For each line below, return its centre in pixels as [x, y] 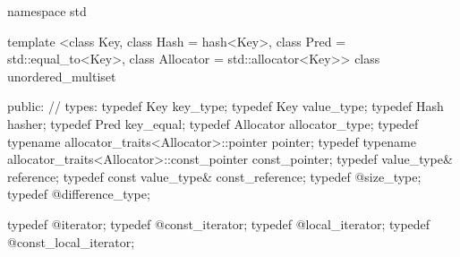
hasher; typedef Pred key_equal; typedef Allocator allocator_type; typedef [213, 123]
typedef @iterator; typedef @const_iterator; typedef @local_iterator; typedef [219, 223]
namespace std [47, 11]
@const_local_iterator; [71, 241]
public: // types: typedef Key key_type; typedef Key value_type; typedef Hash [226, 106]
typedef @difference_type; [79, 194]
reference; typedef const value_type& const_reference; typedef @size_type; [214, 176]
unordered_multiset [62, 76]
